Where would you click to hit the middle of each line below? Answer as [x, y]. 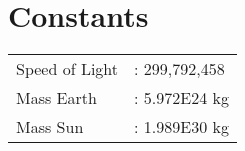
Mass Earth [56, 98]
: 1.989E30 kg [181, 127]
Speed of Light [67, 69]
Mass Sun [50, 127]
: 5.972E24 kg [181, 98]
